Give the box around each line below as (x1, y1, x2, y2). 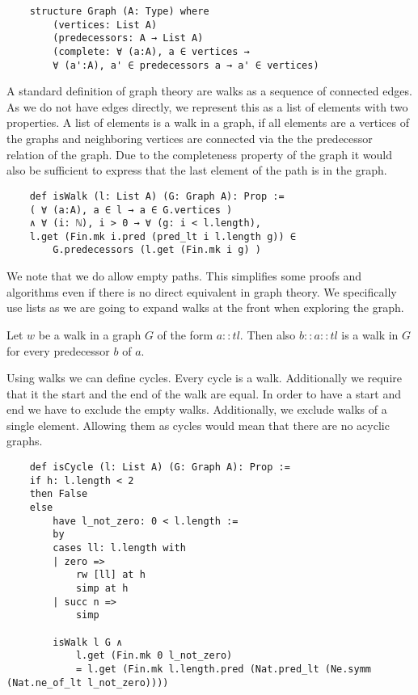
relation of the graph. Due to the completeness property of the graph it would (6, 145, 392, 162)
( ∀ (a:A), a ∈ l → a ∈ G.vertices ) (29, 204, 233, 216)
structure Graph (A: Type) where (29, 6, 209, 17)
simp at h (75, 582, 129, 594)
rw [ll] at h (75, 569, 146, 581)
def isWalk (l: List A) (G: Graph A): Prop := (29, 190, 285, 202)
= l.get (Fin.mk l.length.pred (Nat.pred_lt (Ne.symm (75, 663, 372, 675)
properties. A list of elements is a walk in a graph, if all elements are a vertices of (6, 114, 409, 131)
